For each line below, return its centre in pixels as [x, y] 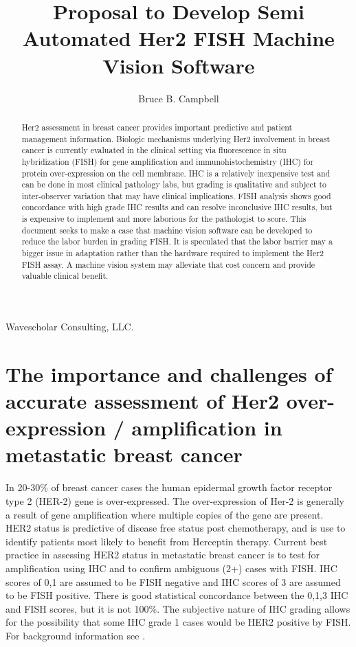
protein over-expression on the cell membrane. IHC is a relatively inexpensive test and [176, 173]
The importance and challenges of [169, 373]
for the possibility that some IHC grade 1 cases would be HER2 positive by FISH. [178, 622]
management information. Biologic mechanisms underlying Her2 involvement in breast [176, 138]
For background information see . [76, 635]
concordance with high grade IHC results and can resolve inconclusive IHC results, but [177, 207]
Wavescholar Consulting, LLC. [70, 327]
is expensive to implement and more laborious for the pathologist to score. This [164, 219]
